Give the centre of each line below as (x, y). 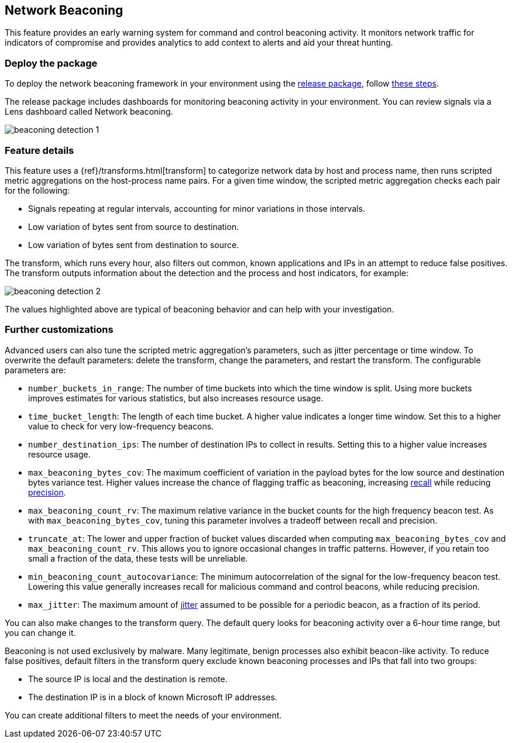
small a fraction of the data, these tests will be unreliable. (138, 558)
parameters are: (35, 370)
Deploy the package (51, 63)
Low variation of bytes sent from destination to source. (134, 245)
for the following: (37, 190)
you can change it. (40, 632)
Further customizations (59, 330)
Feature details (39, 150)
